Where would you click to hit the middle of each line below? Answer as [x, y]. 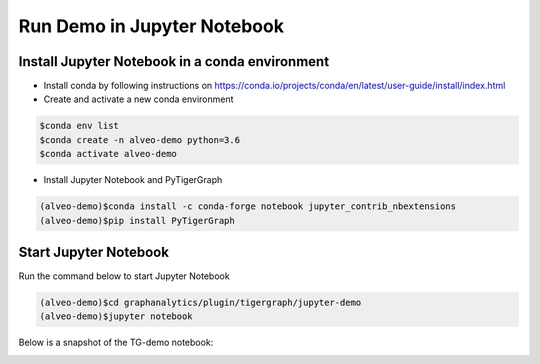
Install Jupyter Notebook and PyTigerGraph [133, 180]
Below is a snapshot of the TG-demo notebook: [116, 342]
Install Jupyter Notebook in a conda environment [174, 61]
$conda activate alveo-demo [108, 154]
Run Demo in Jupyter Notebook [151, 26]
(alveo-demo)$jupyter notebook [116, 316]
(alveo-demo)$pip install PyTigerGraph [137, 220]
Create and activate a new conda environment [138, 99]
